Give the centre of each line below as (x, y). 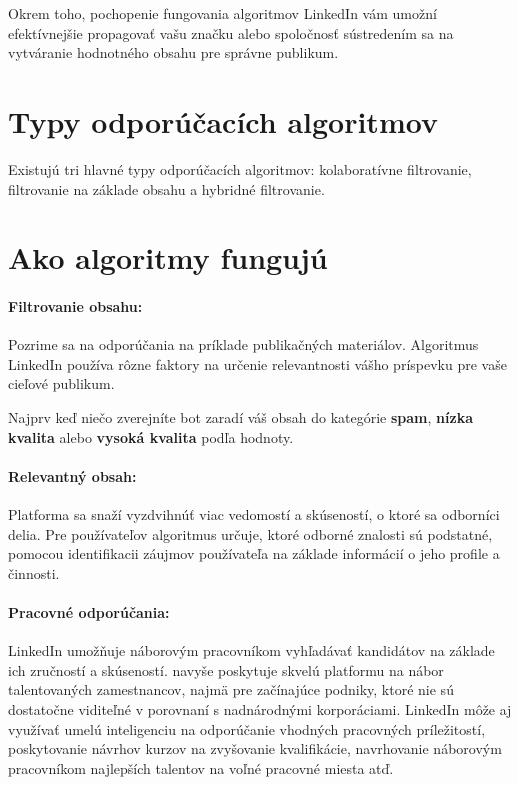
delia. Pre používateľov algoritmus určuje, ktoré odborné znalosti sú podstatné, (250, 533)
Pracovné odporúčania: (89, 612)
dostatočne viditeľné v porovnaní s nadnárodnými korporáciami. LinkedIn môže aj (260, 708)
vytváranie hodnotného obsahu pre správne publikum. (173, 52)
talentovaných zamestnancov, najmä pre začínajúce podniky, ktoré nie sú (231, 689)
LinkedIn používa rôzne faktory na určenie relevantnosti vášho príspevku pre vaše (257, 363)
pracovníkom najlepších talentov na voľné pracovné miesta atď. (201, 767)
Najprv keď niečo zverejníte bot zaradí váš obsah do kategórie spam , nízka (240, 417)
